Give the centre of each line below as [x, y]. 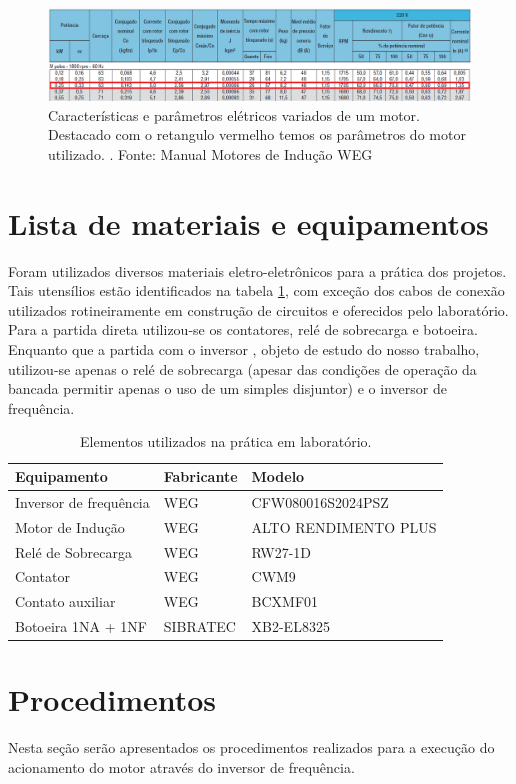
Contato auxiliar [65, 601]
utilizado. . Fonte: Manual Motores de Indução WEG [210, 153]
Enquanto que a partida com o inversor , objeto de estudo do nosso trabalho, [244, 349]
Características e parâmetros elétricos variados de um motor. [234, 114]
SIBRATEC [199, 626]
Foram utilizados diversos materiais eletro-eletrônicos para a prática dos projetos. [257, 270]
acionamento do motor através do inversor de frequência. [181, 766]
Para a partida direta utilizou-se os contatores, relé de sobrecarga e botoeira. [243, 329]
